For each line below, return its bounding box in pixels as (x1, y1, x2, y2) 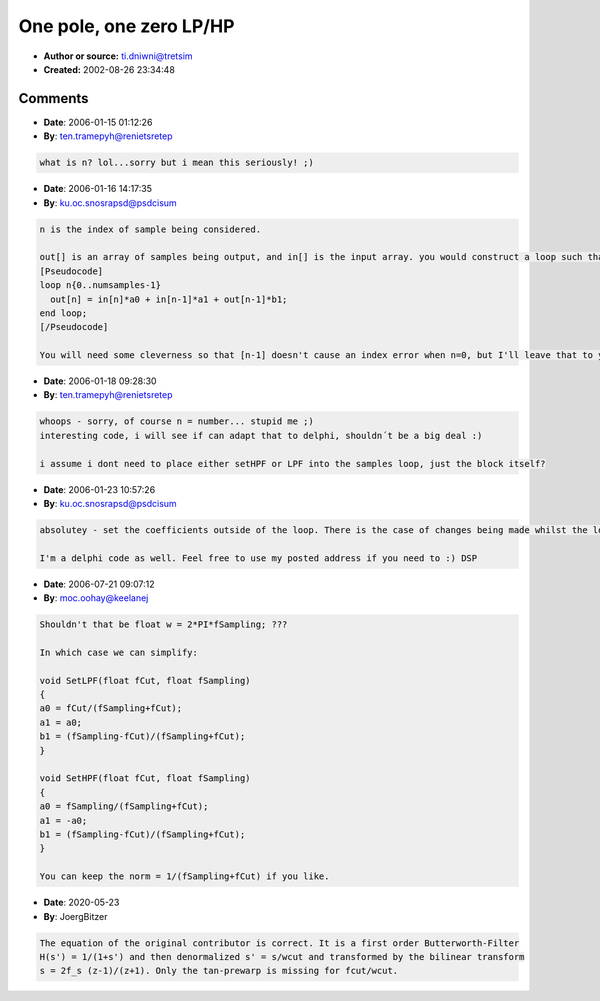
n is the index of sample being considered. (39, 223, 262, 235)
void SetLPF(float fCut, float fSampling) (39, 675, 251, 686)
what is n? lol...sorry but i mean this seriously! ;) (39, 157, 314, 169)
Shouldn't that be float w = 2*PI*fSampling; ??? (39, 619, 288, 630)
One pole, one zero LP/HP (18, 15, 235, 37)
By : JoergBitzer (43, 910, 108, 922)
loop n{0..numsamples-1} (39, 280, 162, 291)
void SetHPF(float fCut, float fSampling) (39, 773, 251, 784)
